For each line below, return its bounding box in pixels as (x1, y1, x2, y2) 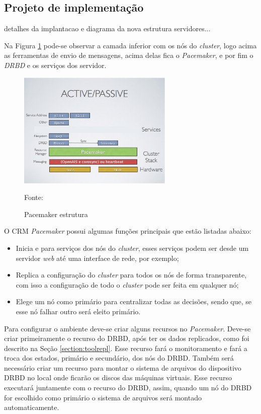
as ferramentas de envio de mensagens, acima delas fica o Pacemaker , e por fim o (4, 50, 253, 60)
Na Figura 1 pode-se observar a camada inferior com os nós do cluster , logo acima (4, 40, 257, 50)
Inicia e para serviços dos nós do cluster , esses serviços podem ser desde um (16, 242, 249, 253)
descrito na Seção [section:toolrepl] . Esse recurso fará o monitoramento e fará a (4, 342, 247, 353)
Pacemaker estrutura (24, 209, 88, 219)
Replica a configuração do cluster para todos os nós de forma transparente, (16, 269, 247, 280)
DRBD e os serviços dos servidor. (4, 59, 107, 70)
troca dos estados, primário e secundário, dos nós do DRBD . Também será (4, 353, 234, 363)
